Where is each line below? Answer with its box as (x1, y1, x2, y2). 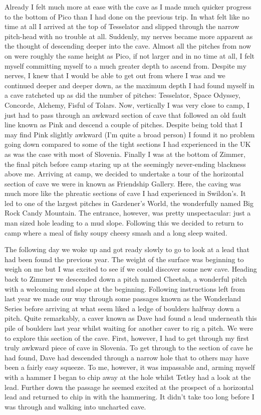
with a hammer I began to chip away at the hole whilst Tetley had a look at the (5, 371, 251, 382)
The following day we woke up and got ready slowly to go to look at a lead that (5, 244, 249, 255)
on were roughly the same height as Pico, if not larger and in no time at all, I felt (5, 50, 255, 61)
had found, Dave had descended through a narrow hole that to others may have (5, 352, 249, 362)
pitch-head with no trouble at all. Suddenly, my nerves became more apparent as (5, 31, 253, 41)
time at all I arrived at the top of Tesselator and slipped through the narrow (5, 21, 239, 32)
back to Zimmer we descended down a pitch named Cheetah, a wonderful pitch (5, 274, 247, 284)
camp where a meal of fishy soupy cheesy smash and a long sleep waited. (5, 227, 227, 238)
